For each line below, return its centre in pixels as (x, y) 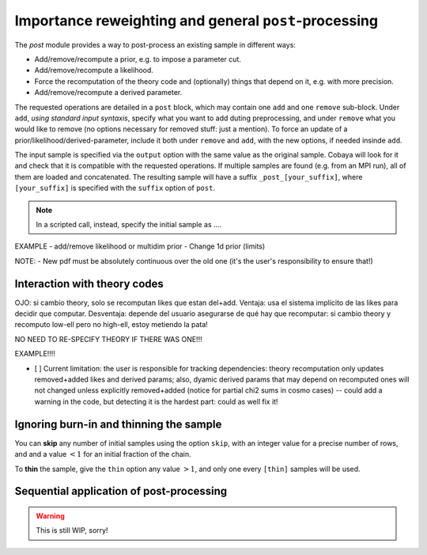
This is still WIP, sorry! (72, 530)
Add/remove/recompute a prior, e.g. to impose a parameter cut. (138, 59)
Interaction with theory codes (89, 284)
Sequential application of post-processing (121, 491)
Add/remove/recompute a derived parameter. (108, 93)
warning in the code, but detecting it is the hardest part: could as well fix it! (156, 401)
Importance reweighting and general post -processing (196, 21)
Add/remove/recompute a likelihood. (94, 70)
